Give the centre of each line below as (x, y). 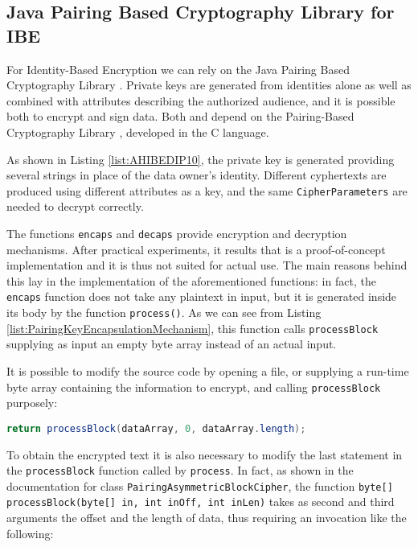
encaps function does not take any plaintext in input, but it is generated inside (202, 296)
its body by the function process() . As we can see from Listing (164, 313)
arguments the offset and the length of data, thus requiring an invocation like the (207, 518)
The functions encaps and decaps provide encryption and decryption (177, 233)
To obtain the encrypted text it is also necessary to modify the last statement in (205, 454)
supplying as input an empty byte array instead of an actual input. (172, 344)
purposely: (32, 403)
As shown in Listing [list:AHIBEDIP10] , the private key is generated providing (201, 159)
